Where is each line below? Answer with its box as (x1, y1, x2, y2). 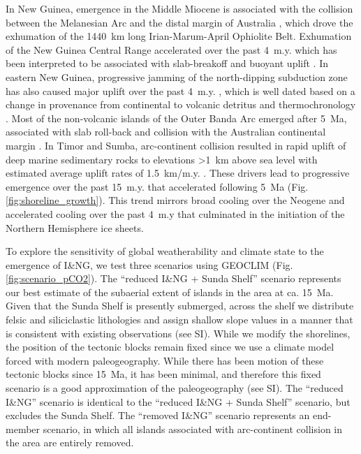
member (6, 421, 40, 436)
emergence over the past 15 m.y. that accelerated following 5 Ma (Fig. (6, 179, 309, 193)
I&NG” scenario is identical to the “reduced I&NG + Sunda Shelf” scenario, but (6, 394, 351, 409)
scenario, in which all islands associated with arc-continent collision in (43, 421, 343, 436)
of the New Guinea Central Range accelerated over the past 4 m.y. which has (6, 42, 337, 57)
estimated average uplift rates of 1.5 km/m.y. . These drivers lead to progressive (6, 166, 350, 180)
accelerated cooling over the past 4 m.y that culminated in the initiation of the (6, 206, 345, 221)
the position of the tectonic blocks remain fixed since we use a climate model (6, 339, 334, 354)
